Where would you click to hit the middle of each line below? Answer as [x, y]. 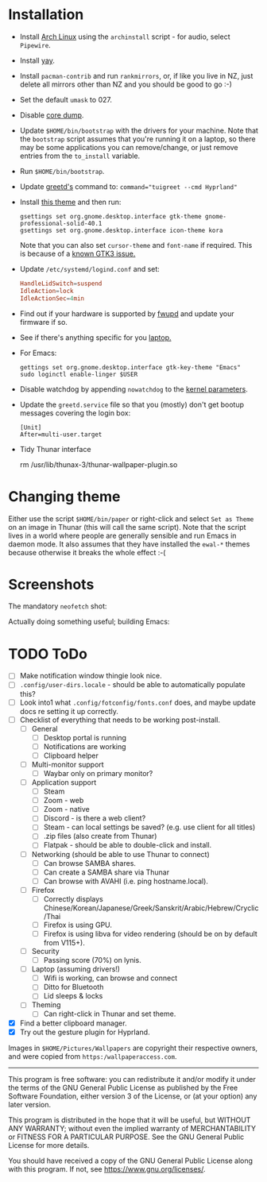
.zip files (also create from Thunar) [100, 836]
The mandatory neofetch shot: [58, 606]
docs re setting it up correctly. [69, 711]
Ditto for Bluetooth [74, 987]
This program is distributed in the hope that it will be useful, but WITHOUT [130, 1120]
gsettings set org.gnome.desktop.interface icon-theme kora [121, 230]
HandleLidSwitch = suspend [61, 284]
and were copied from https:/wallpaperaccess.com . [93, 1056]
